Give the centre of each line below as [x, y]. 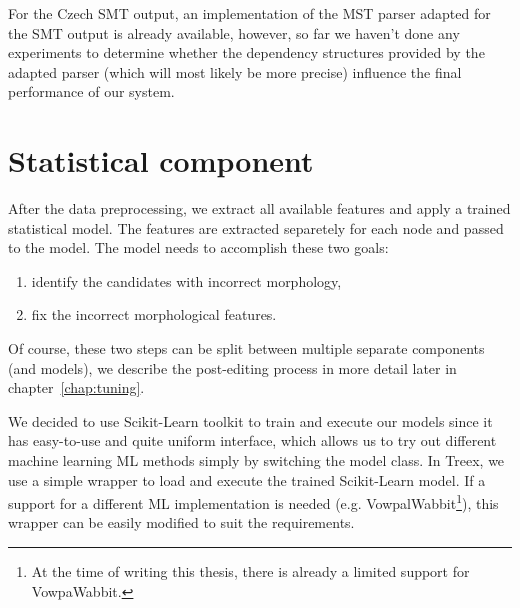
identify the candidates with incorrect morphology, [186, 280]
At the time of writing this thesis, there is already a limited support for [250, 571]
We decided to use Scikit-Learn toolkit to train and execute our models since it [250, 420]
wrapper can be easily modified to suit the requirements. [181, 522]
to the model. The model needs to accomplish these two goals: [198, 247]
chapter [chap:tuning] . [76, 387]
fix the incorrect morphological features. [154, 314]
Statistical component [161, 160]
